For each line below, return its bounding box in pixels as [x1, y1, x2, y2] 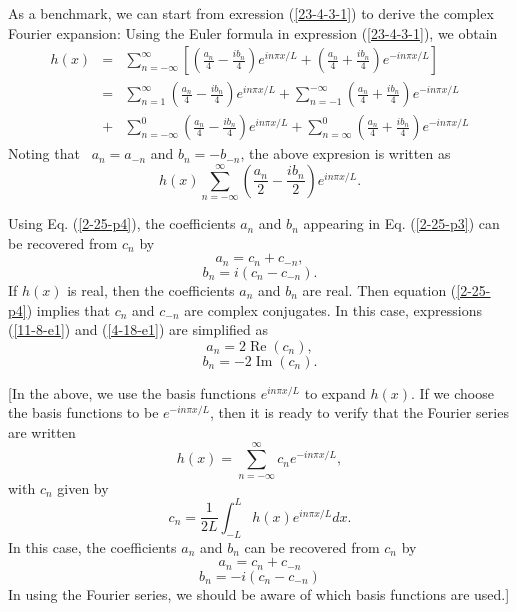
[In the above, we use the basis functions [8, 382, 257, 403]
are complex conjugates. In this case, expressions [184, 299, 482, 320]
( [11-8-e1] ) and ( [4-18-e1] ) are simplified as [8, 319, 268, 340]
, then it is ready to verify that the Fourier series [210, 402, 509, 423]
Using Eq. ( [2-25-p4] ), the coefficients [8, 213, 236, 234]
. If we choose [411, 382, 494, 403]
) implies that [26, 299, 110, 320]
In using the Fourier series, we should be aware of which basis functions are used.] [8, 583, 510, 604]
